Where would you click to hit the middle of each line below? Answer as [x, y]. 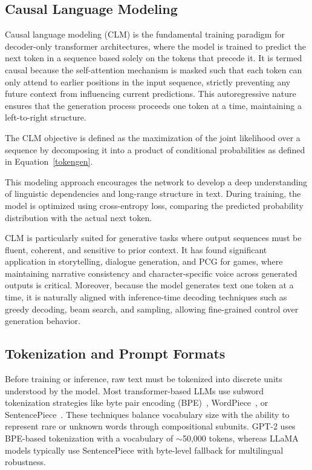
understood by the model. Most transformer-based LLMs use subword [135, 390]
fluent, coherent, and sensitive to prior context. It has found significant [136, 249]
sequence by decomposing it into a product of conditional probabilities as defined [155, 149]
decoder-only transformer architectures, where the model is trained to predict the [155, 46]
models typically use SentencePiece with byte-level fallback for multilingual [144, 450]
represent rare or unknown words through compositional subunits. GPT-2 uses [150, 426]
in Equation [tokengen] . [49, 161]
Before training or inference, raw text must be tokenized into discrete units [144, 379]
